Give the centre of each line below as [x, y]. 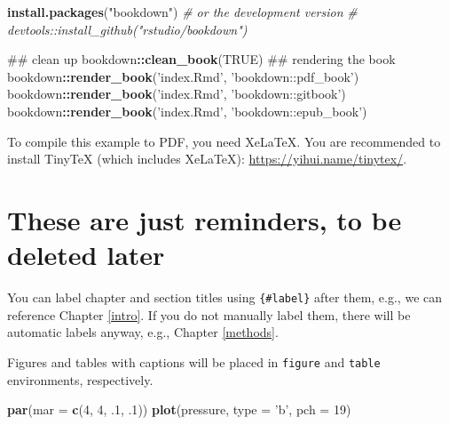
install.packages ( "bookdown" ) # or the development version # [182, 12]
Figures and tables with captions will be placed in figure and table [194, 361]
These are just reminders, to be [205, 219]
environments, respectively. [80, 379]
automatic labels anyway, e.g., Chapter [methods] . [143, 332]
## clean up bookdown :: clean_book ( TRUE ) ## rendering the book [201, 59]
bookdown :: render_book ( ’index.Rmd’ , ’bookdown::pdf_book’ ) [183, 76]
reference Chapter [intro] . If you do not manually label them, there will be [209, 314]
